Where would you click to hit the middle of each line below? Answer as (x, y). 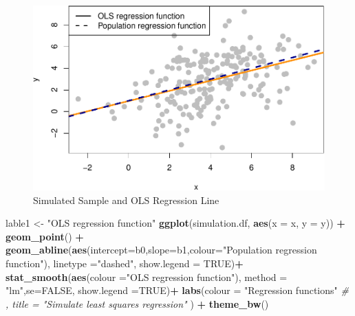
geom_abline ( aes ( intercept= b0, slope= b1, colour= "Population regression (161, 250)
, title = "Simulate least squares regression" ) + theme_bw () (137, 303)
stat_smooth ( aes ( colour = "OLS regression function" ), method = (147, 276)
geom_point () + (45, 236)
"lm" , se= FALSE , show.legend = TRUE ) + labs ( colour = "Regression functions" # (177, 290)
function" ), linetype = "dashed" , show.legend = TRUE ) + (125, 263)
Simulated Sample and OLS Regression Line (126, 200)
